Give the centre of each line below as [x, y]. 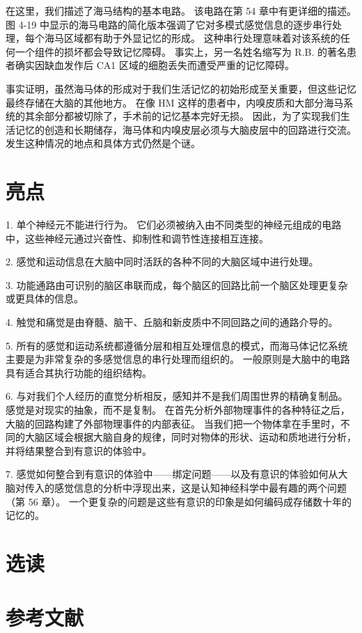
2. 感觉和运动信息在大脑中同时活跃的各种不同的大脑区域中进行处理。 [162, 261]
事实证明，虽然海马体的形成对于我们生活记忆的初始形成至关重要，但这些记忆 [181, 88]
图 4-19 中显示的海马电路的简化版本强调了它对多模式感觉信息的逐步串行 [169, 24]
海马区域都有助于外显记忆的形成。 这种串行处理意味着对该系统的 [192, 38]
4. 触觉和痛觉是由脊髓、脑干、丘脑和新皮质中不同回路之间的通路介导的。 [172, 322]
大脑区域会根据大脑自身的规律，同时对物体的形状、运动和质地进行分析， [190, 437]
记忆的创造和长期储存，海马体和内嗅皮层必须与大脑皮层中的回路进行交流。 [186, 129]
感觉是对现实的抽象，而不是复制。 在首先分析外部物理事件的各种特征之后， [178, 409]
